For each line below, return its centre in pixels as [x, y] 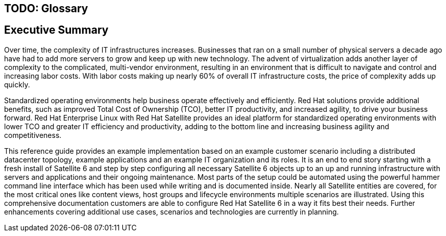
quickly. [17, 84]
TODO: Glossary [46, 8]
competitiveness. [33, 135]
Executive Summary [56, 30]
